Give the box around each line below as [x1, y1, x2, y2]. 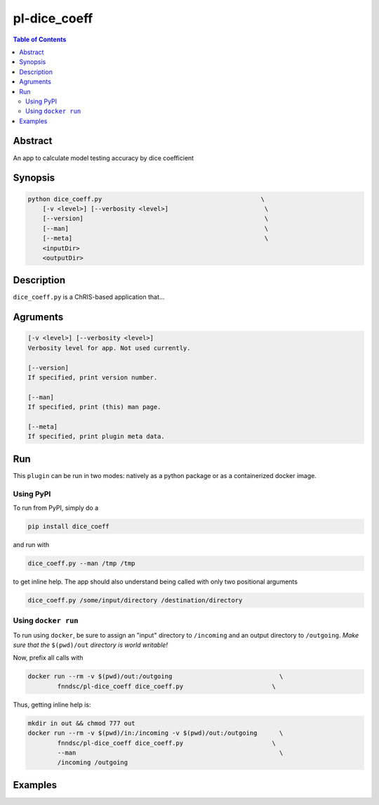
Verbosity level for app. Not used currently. [27, 344, 191, 352]
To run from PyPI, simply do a [13, 503, 99, 512]
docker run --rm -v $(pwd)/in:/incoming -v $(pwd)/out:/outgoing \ [27, 729, 284, 738]
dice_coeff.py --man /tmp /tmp [27, 559, 136, 567]
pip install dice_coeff [27, 522, 110, 530]
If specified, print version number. [27, 373, 158, 381]
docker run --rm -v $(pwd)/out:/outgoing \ [27, 672, 284, 681]
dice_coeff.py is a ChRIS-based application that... [13, 292, 165, 302]
